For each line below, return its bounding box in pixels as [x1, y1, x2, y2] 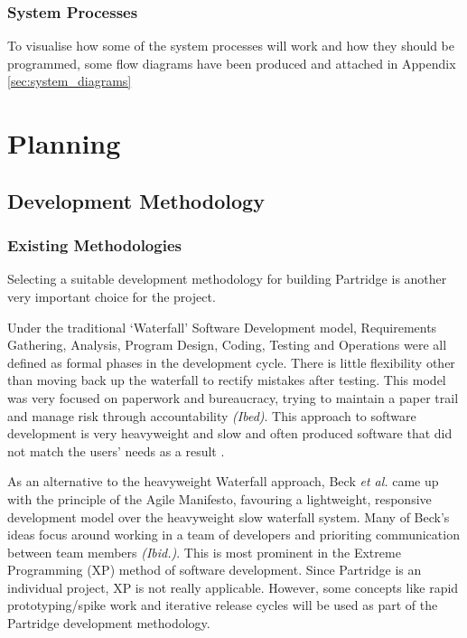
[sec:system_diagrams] [7, 71, 132, 90]
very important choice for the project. [7, 286, 216, 305]
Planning [7, 125, 121, 162]
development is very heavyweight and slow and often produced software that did [7, 424, 453, 443]
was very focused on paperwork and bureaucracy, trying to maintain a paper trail [7, 388, 459, 407]
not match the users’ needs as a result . [7, 441, 225, 460]
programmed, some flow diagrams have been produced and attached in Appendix [7, 53, 456, 72]
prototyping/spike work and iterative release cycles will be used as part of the [7, 596, 438, 615]
